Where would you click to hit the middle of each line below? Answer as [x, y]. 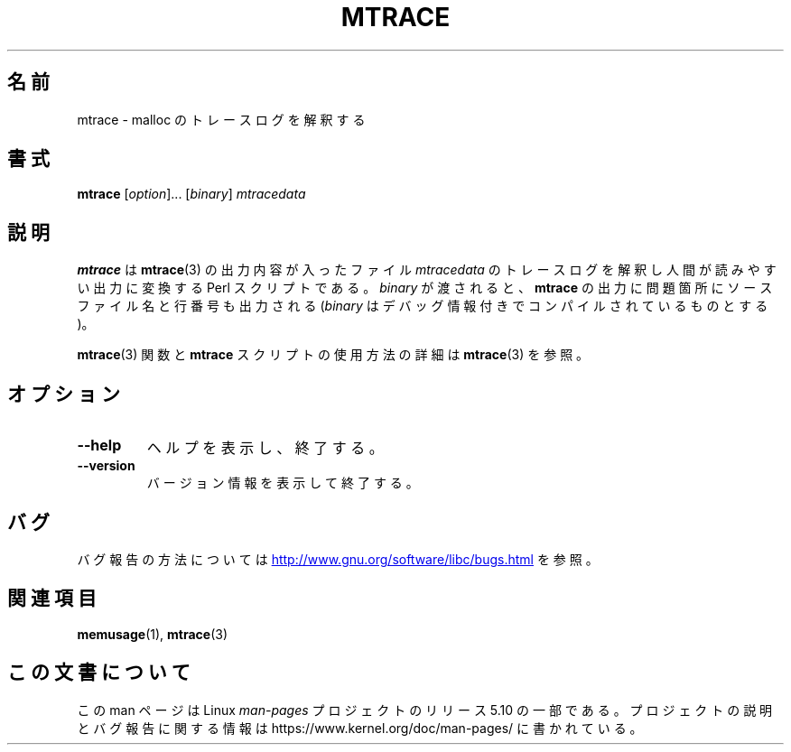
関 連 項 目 [52, 599]
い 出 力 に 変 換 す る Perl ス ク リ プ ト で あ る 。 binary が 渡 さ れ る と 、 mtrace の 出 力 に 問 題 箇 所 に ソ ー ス [425, 288]
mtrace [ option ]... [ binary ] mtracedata [191, 194]
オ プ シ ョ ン [64, 394]
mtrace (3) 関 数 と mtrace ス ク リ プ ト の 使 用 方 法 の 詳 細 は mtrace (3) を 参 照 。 [333, 355]
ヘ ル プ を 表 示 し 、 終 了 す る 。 [265, 448]
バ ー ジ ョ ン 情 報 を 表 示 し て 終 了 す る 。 [283, 483]
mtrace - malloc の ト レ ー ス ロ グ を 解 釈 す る [221, 119]
